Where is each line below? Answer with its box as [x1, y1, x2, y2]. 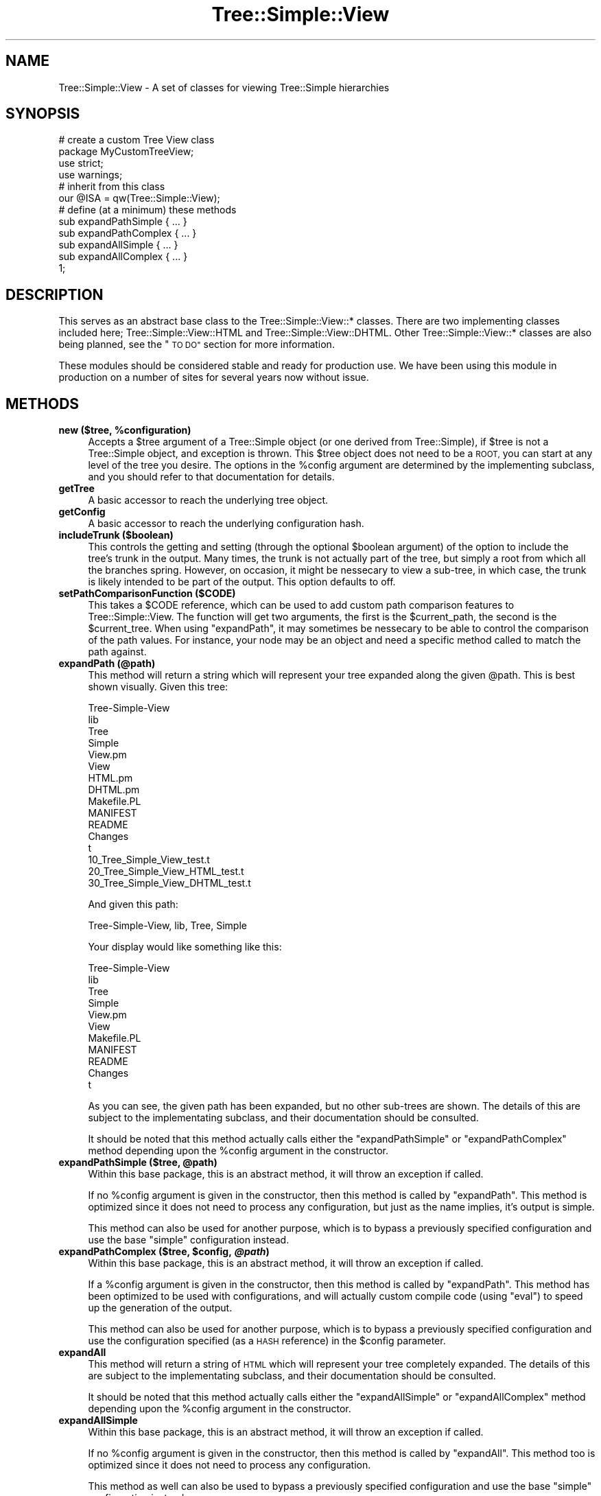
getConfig [58, 506, 106, 518]
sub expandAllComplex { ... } [58, 250, 188, 263]
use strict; [58, 157, 104, 170]
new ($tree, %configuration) [58, 424, 191, 436]
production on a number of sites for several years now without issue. [58, 371, 369, 384]
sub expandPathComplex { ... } [58, 227, 197, 239]
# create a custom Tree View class [58, 134, 215, 146]
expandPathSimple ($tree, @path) [58, 1156, 217, 1169]
